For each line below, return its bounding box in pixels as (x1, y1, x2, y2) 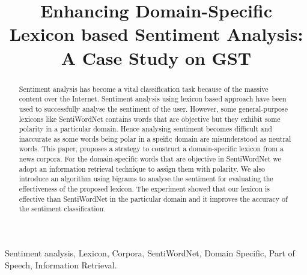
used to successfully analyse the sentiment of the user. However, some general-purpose (19, 103, 288, 113)
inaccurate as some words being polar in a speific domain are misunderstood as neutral (19, 133, 291, 144)
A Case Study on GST (61, 45, 252, 70)
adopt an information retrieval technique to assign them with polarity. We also (19, 163, 266, 174)
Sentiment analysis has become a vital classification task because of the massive (19, 83, 269, 94)
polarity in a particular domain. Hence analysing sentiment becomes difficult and (19, 124, 272, 134)
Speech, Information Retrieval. (5, 258, 117, 271)
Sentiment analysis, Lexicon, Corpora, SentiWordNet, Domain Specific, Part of (5, 247, 295, 259)
